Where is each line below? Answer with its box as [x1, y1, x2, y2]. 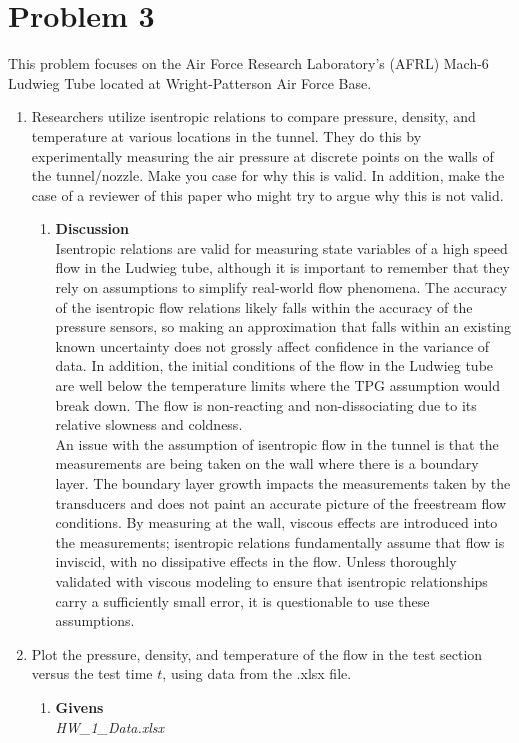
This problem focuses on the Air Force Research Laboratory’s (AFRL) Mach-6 [8, 53, 489, 74]
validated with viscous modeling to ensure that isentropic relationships [55, 570, 488, 591]
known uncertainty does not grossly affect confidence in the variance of [55, 335, 490, 356]
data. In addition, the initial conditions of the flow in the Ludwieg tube [55, 355, 494, 376]
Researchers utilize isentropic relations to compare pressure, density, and [31, 106, 476, 127]
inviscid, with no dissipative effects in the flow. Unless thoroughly [55, 551, 457, 572]
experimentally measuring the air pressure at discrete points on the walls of [31, 145, 494, 166]
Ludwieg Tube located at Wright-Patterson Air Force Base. [8, 72, 372, 93]
